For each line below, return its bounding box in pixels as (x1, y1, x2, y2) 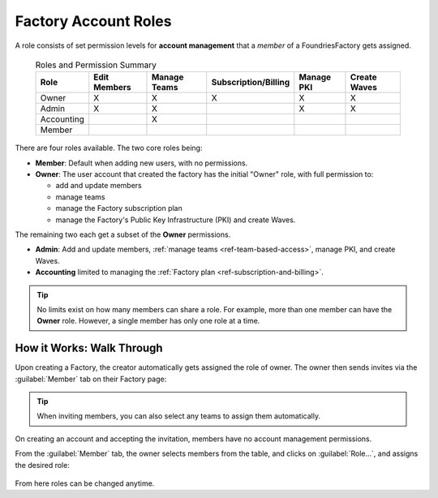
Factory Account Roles (15, 12, 172, 30)
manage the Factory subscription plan (55, 204, 182, 213)
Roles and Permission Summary (35, 59, 157, 71)
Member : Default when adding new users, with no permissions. (35, 158, 248, 168)
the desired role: (15, 460, 71, 470)
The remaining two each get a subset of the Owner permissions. (15, 230, 231, 239)
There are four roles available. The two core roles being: (15, 143, 203, 153)
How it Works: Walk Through (15, 341, 163, 355)
